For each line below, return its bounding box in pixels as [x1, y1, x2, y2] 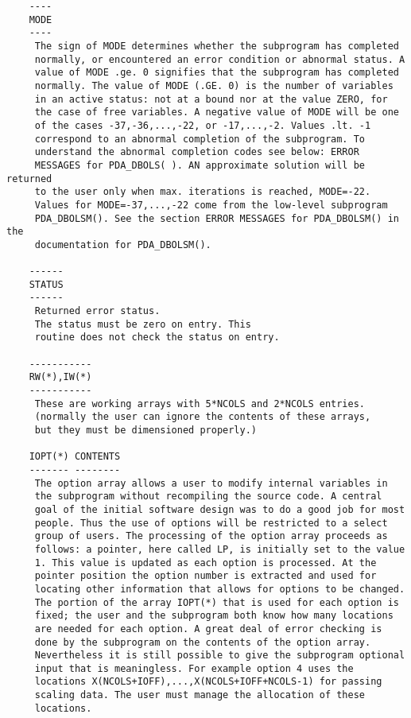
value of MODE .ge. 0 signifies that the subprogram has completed [34, 67, 399, 79]
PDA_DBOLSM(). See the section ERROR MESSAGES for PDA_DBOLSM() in [34, 212, 399, 224]
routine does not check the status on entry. [34, 332, 280, 343]
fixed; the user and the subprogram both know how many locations [34, 610, 394, 622]
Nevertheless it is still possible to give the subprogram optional [34, 650, 405, 662]
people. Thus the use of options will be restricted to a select [34, 517, 388, 529]
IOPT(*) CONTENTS [29, 451, 121, 463]
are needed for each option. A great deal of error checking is [34, 623, 382, 635]
